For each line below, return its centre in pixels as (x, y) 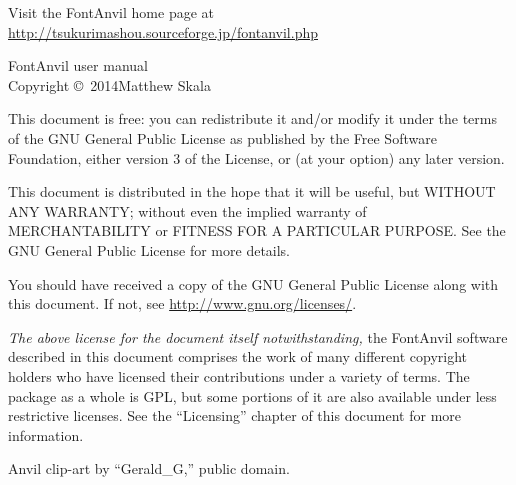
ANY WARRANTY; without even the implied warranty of (187, 210)
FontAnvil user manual (78, 65)
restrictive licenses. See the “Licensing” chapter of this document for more (234, 415)
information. (46, 434)
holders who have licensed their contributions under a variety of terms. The (239, 375)
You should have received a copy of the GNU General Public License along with (253, 283)
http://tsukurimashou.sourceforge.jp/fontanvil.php (163, 31)
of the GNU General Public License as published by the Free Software (222, 137)
